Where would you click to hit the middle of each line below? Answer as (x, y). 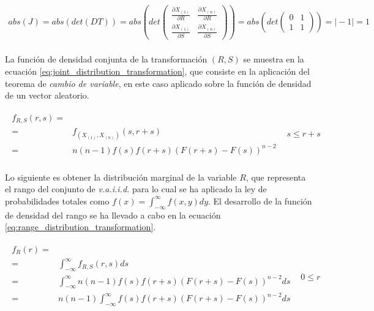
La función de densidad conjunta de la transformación (106, 59)
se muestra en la (274, 59)
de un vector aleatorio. (47, 95)
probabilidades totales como (57, 200)
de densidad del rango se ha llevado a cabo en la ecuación (113, 215)
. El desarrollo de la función (260, 200)
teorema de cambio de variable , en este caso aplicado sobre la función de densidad (158, 83)
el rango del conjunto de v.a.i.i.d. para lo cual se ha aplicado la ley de (136, 189)
